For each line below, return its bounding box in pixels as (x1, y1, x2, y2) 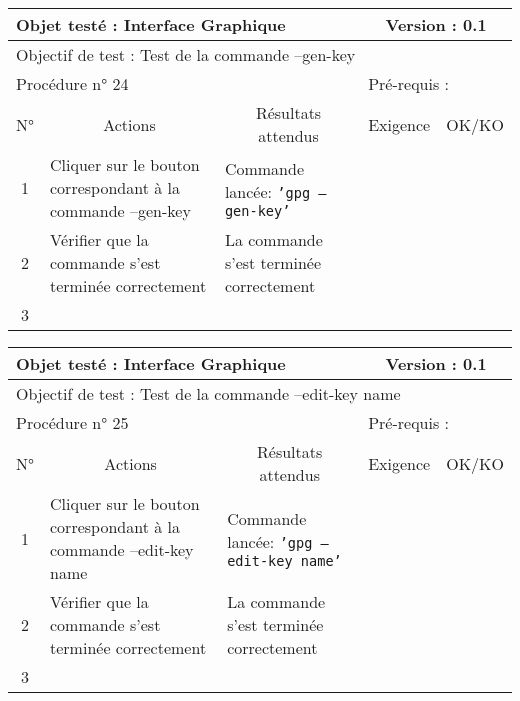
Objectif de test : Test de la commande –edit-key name (16, 382, 401, 405)
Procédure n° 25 (16, 411, 129, 434)
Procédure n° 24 (16, 72, 129, 95)
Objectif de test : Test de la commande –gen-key (16, 43, 356, 66)
